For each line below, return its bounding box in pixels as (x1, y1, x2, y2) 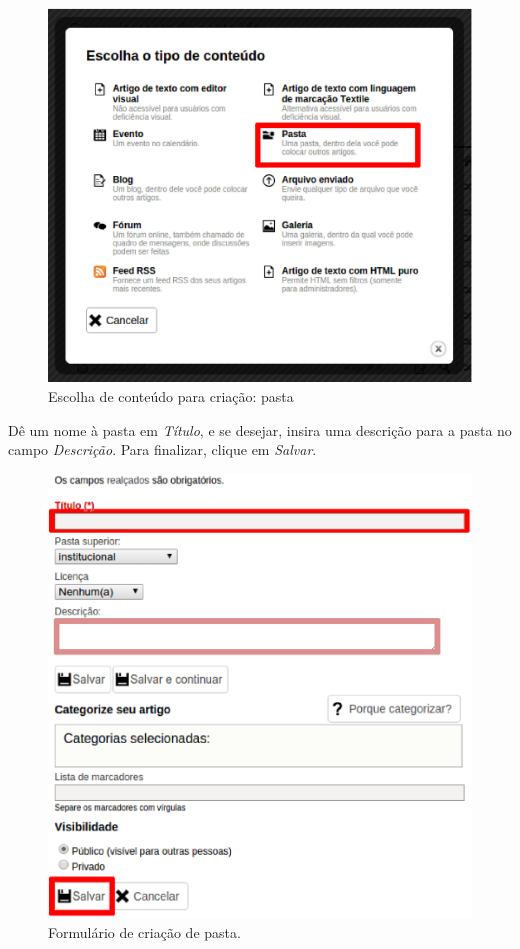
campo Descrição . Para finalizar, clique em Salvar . (8, 439, 317, 460)
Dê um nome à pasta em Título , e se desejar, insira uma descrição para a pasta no (8, 419, 512, 440)
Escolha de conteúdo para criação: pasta (48, 385, 294, 406)
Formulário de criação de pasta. (48, 921, 241, 942)
